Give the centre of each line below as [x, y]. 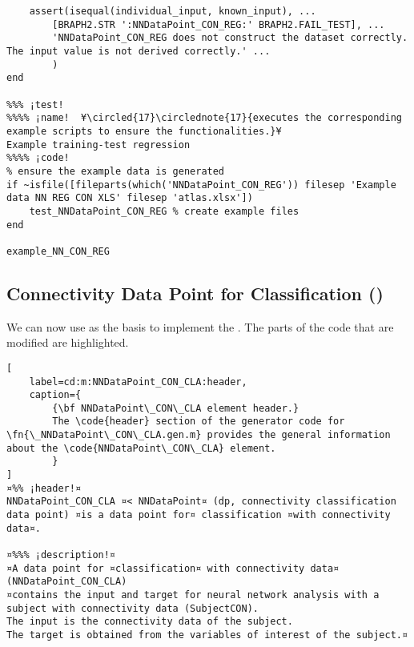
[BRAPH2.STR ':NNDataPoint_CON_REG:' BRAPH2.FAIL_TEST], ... [219, 24]
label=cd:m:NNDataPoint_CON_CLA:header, [138, 382]
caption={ [55, 395]
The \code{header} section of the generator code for [199, 422]
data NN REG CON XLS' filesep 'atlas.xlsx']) [130, 198]
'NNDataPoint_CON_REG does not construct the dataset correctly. [230, 38]
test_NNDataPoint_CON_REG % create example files [164, 211]
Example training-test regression [98, 145]
